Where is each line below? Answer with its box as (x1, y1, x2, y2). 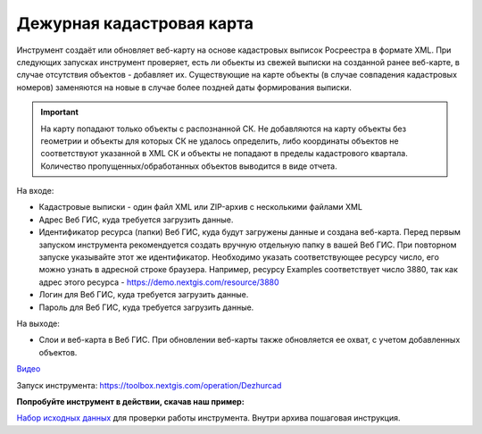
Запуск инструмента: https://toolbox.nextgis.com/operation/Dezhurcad (16, 380, 282, 390)
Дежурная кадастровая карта (16, 13, 254, 33)
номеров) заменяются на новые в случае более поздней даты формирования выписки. (16, 81, 352, 93)
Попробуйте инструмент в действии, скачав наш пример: (16, 396, 245, 406)
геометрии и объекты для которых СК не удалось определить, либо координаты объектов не (40, 135, 399, 146)
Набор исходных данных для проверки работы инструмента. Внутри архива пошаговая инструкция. (16, 413, 401, 423)
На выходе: (16, 318, 60, 329)
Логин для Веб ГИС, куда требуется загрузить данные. (38, 289, 249, 300)
